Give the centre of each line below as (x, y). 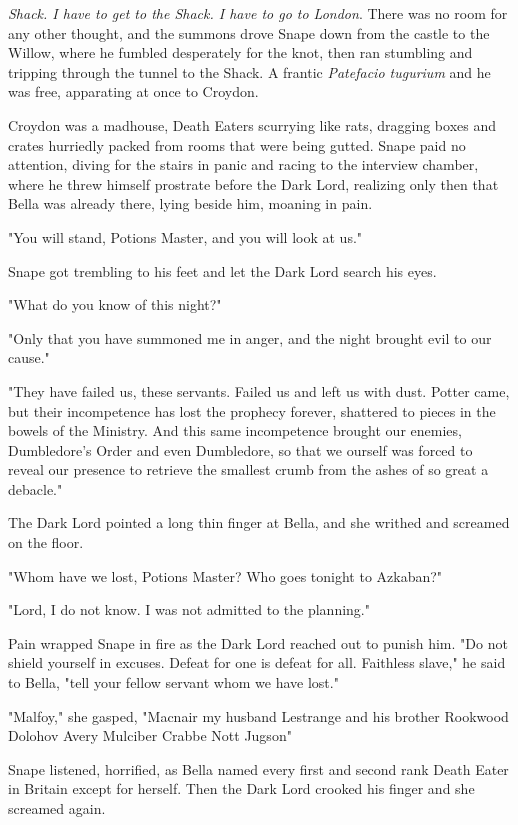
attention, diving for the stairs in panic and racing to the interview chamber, (243, 164)
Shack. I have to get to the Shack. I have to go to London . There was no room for (258, 13)
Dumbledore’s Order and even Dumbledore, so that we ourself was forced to (240, 449)
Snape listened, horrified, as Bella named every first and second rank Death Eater (258, 768)
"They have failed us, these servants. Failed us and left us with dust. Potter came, (259, 390)
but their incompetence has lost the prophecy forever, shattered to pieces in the (252, 410)
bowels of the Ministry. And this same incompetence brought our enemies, (235, 430)
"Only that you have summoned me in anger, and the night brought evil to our (250, 337)
